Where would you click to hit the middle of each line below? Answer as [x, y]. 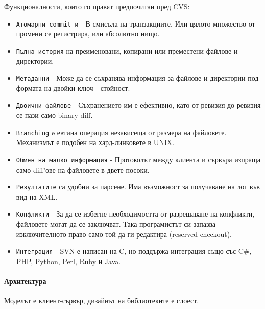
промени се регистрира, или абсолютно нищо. [88, 33]
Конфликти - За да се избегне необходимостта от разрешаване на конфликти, [135, 214]
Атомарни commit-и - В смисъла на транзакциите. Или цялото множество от [136, 23]
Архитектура [25, 281]
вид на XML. [37, 196]
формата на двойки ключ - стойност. [73, 88]
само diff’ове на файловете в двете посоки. [83, 169]
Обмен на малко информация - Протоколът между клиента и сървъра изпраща [138, 159]
